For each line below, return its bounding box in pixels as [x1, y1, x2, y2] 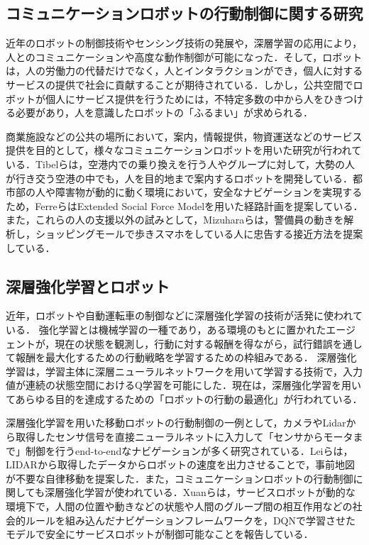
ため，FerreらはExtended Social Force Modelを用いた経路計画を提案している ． [6, 198, 363, 213]
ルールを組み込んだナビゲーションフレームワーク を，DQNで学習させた [25, 512, 356, 527]
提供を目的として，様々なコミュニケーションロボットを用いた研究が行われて [6, 143, 362, 158]
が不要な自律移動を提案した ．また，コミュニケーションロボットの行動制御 [6, 470, 353, 485]
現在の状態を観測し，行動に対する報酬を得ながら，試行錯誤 [55, 336, 333, 351]
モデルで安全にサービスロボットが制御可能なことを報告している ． [6, 527, 314, 541]
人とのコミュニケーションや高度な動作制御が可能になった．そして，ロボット [6, 49, 363, 64]
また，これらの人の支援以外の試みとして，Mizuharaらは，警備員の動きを [6, 212, 344, 227]
